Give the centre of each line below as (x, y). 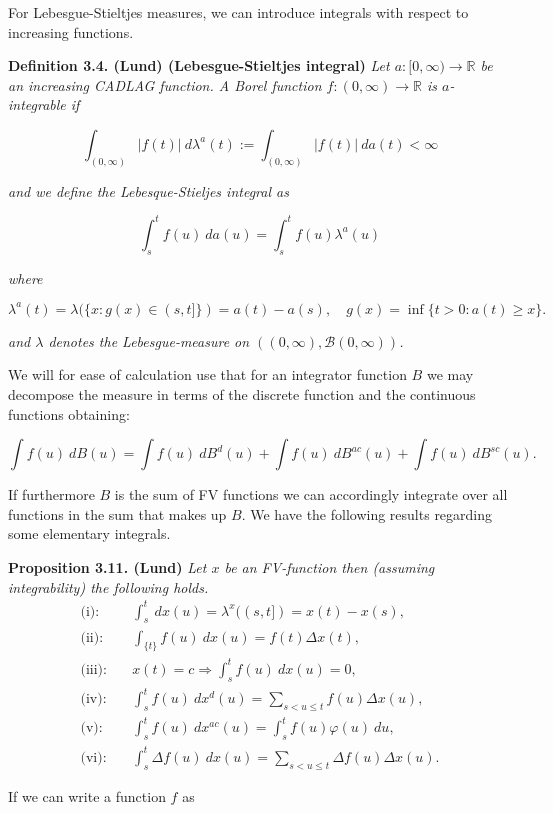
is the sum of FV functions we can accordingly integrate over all (311, 494)
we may (450, 374)
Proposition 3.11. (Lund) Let (107, 566)
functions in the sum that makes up (117, 513)
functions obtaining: (69, 413)
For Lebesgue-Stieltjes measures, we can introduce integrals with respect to (238, 12)
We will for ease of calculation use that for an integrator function (207, 374)
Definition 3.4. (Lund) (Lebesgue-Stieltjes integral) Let (199, 65)
